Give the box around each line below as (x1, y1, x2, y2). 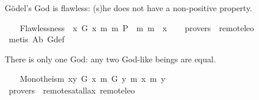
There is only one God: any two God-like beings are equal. (5, 52, 216, 65)
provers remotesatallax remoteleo (8, 84, 135, 96)
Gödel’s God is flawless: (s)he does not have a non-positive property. (5, 2, 253, 14)
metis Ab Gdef (8, 33, 65, 45)
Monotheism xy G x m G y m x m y (19, 72, 166, 85)
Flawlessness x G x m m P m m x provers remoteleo (19, 21, 254, 34)
